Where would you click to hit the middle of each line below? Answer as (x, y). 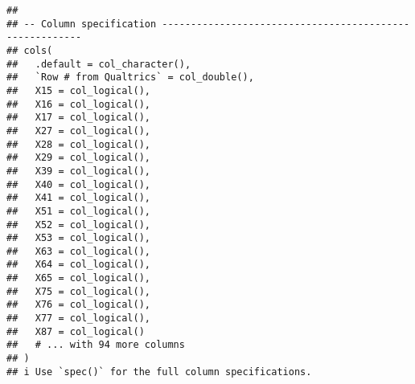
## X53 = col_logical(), (78, 238)
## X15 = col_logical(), (78, 90)
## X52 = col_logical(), (78, 225)
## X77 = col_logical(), (78, 319)
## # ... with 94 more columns (96, 345)
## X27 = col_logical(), (78, 131)
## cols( (30, 50)
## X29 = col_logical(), (78, 158)
